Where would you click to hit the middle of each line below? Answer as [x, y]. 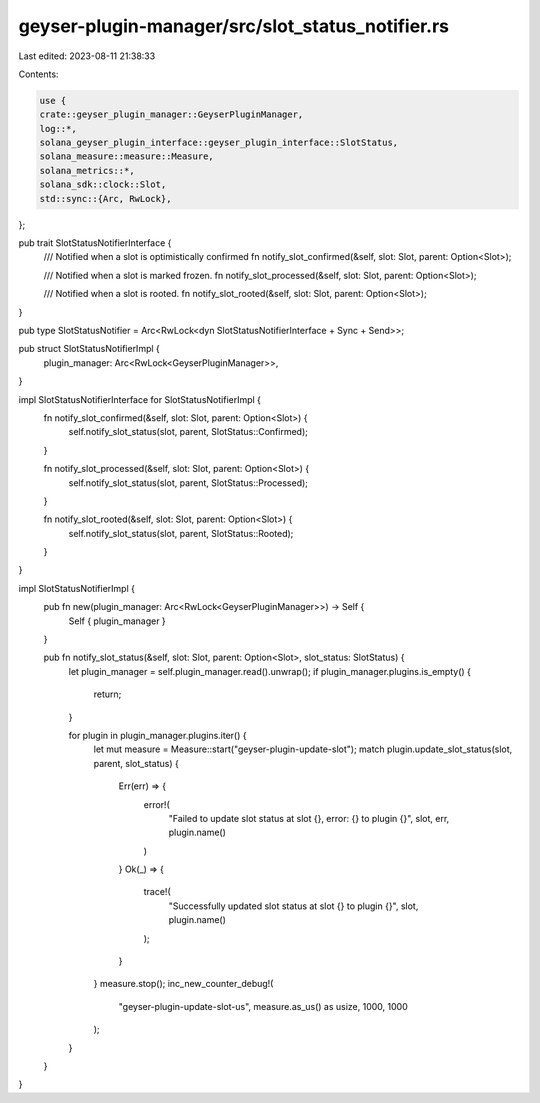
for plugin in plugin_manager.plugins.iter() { [157, 735]
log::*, [58, 128]
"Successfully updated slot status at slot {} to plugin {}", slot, [293, 906]
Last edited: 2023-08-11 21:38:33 [87, 56]
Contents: [38, 74]
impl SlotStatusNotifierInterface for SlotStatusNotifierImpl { [140, 399]
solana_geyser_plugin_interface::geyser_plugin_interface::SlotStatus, [219, 143]
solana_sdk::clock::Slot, [103, 184]
